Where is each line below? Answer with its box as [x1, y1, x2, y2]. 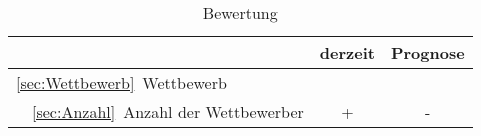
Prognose [390, 41, 465, 64]
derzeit [319, 41, 375, 64]
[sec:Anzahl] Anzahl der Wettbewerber [32, 100, 304, 123]
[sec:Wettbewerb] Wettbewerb [16, 71, 227, 94]
